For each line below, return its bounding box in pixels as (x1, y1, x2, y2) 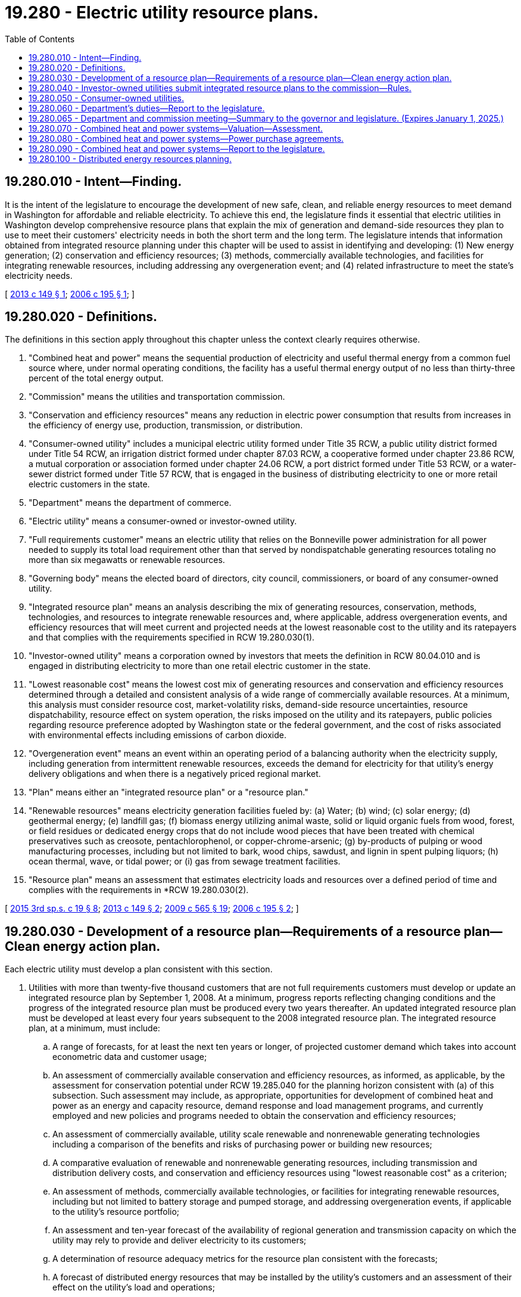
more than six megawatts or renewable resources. (29, 555, 225, 565)
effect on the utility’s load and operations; (52, 1282, 215, 1293)
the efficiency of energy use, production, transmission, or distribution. (29, 420, 303, 431)
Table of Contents (5, 33, 75, 44)
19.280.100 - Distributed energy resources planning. (29, 153, 232, 164)
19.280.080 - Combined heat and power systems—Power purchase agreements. (29, 133, 344, 144)
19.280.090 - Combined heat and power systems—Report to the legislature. (29, 143, 325, 154)
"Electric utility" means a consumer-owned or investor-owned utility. (29, 516, 297, 527)
